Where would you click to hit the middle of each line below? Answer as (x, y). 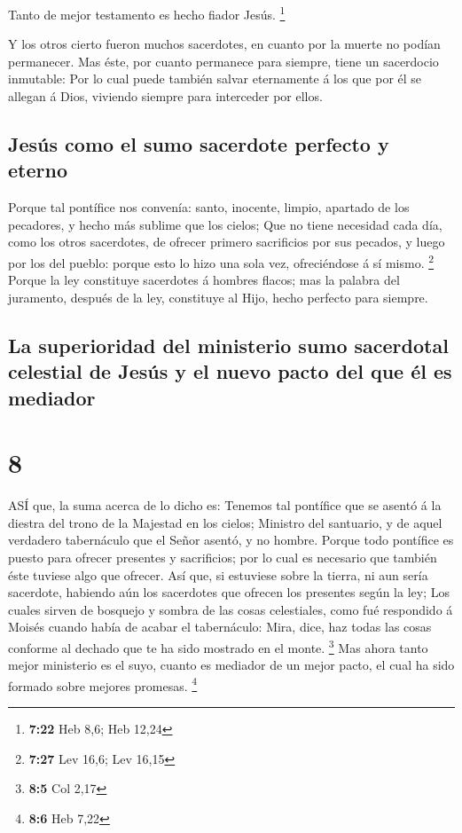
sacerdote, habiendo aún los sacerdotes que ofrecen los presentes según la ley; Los (229, 592)
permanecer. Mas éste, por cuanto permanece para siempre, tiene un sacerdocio (223, 61)
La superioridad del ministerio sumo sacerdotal (228, 345)
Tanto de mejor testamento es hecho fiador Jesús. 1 (147, 13)
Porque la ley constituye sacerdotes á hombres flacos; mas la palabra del (204, 280)
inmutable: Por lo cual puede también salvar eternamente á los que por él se (215, 79)
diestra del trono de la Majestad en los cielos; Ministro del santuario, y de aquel (225, 522)
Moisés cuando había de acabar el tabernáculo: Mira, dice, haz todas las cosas (220, 627)
